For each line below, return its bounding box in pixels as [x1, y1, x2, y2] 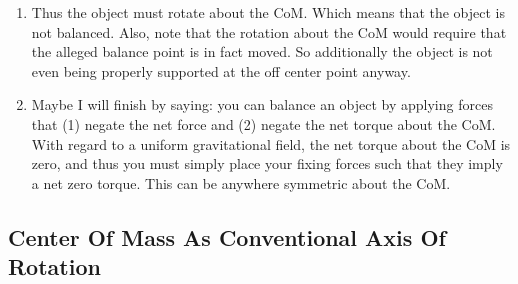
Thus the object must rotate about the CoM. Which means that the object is [31, 2, 506, 22]
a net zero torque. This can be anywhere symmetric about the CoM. [31, 172, 451, 193]
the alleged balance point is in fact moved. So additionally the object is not [31, 41, 493, 62]
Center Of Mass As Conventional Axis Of [8, 221, 446, 252]
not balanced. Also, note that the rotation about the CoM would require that [31, 21, 507, 42]
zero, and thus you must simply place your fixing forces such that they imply [31, 153, 503, 174]
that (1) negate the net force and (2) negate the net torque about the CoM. [31, 113, 496, 134]
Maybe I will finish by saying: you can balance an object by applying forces [31, 94, 493, 115]
